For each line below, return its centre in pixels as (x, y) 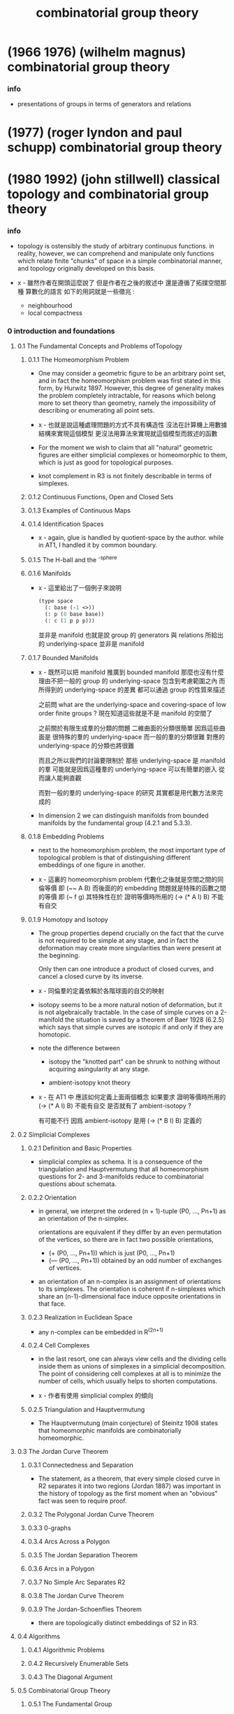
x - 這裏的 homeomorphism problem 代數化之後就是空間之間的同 (131, 879)
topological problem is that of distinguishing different (114, 857)
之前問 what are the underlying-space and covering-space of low (132, 704)
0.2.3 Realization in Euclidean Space (80, 1317)
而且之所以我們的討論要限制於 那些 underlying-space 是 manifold (132, 760)
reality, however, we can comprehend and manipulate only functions (116, 254)
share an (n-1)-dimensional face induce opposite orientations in (130, 1296)
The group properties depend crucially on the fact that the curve (131, 933)
